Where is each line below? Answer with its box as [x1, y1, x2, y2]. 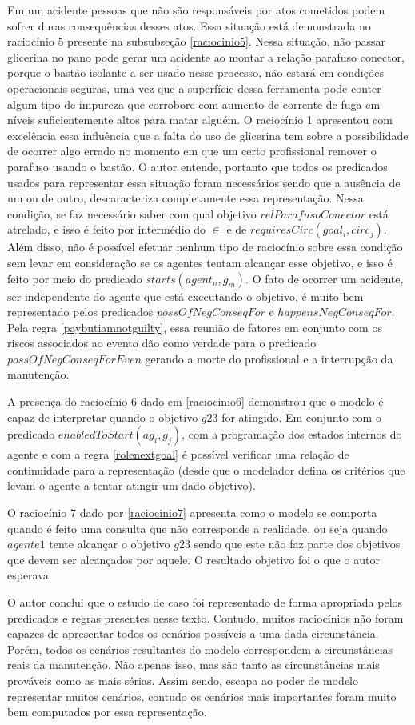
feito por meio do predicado [7, 270, 142, 286]
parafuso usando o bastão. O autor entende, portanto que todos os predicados [7, 158, 388, 174]
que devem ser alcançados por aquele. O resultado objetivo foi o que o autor [7, 551, 380, 567]
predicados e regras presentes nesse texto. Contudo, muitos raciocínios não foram [7, 609, 404, 626]
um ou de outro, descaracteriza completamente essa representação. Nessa [7, 190, 364, 206]
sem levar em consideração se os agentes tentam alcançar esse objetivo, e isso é [7, 254, 393, 270]
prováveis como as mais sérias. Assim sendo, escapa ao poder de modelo [7, 671, 358, 688]
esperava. [7, 567, 52, 583]
